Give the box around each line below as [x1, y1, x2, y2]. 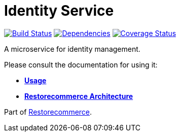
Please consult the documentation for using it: [4, 60, 158, 69]
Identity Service [4, 2, 114, 19]
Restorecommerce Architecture [24, 91, 133, 100]
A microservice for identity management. [4, 44, 140, 53]
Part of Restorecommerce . [4, 107, 92, 116]
